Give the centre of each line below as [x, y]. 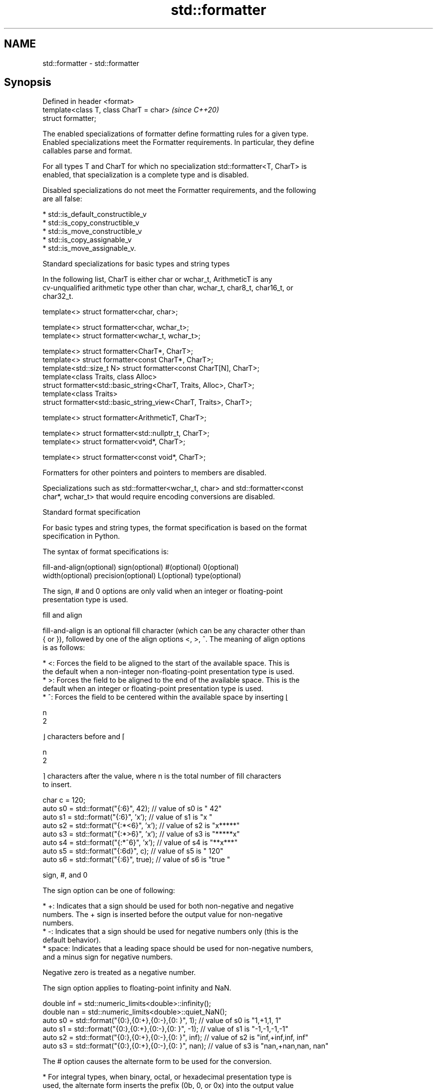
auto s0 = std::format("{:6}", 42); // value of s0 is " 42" [132, 809]
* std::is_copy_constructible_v [91, 223]
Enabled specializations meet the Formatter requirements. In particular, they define [178, 142]
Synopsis [28, 82]
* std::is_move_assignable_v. [89, 248]
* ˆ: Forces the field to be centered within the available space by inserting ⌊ [165, 697]
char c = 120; [64, 800]
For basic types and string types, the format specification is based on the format [175, 528]
